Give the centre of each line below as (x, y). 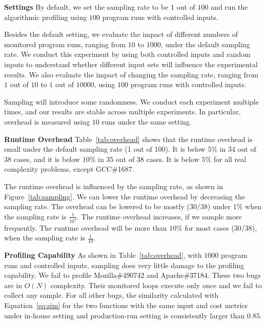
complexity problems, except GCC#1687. (69, 169)
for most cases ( (209, 227)
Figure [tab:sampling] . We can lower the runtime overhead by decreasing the (125, 196)
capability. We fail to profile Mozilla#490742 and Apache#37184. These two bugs (132, 275)
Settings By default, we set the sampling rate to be (86, 7)
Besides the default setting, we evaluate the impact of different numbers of (121, 34)
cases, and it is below (47, 159)
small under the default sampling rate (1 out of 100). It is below (105, 149)
